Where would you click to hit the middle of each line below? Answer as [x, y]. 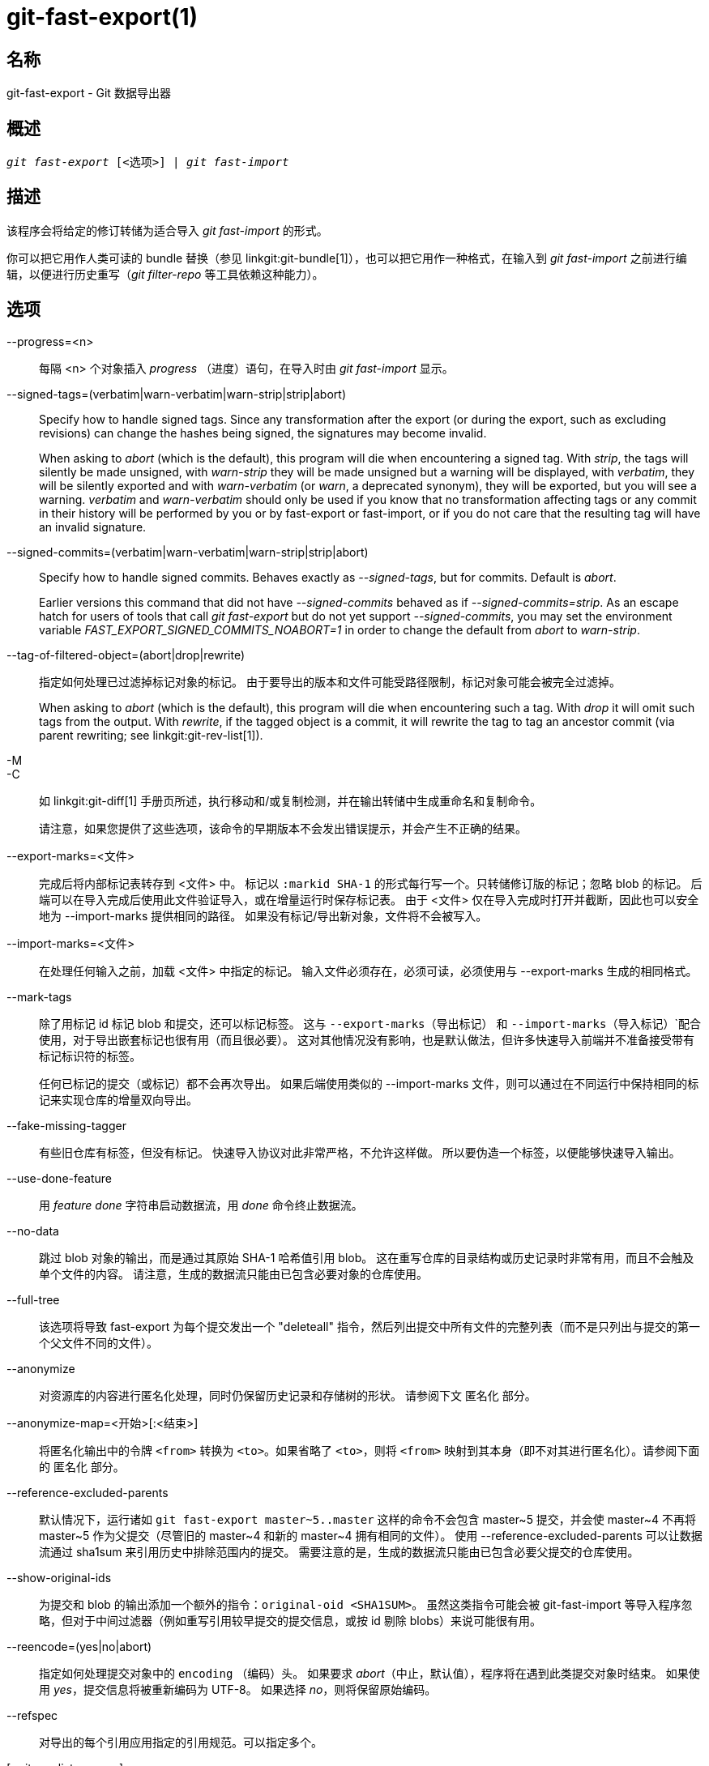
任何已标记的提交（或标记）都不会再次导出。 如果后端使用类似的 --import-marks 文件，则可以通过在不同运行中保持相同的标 [369, 1083]
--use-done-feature [59, 1178]
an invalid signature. [93, 527]
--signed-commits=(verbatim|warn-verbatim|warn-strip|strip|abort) [188, 552]
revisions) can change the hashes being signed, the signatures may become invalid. [263, 433]
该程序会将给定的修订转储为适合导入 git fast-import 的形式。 [167, 230]
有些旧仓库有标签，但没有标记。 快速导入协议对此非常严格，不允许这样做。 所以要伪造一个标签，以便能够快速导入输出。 [360, 1152]
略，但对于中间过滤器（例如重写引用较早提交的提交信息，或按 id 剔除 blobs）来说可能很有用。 [290, 1620]
